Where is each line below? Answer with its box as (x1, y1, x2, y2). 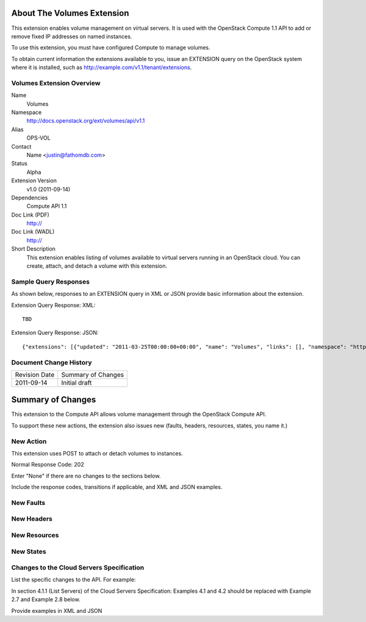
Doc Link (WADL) (11, 228, 55, 235)
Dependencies (11, 194, 48, 201)
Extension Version (11, 177, 57, 184)
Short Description (11, 245, 56, 252)
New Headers (11, 515, 53, 523)
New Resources (11, 531, 59, 539)
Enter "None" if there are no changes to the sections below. (11, 472, 161, 479)
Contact (11, 143, 32, 150)
